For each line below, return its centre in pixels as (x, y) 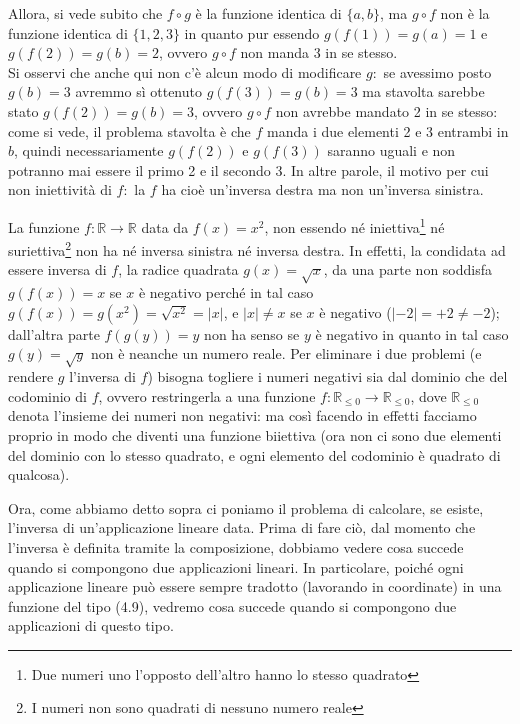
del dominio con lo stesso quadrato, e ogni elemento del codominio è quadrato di (254, 454)
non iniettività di (60, 189)
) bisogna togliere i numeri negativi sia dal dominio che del (327, 376)
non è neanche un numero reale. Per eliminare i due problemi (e (286, 353)
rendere (31, 376)
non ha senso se (252, 333)
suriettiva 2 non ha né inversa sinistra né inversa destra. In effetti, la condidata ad (257, 248)
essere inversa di (57, 269)
